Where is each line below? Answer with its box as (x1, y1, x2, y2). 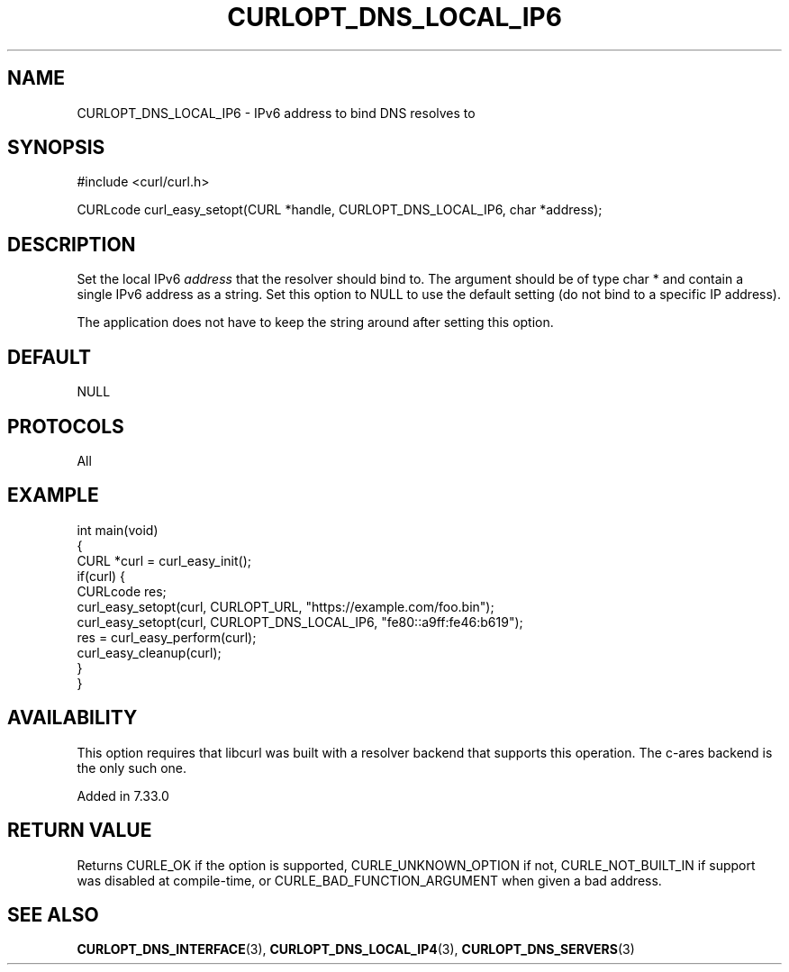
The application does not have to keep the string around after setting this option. (77, 314, 554, 331)
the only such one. (77, 759, 187, 776)
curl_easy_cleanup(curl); (77, 644, 222, 660)
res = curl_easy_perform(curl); (77, 629, 257, 645)
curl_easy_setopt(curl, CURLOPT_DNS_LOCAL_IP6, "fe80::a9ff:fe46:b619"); (77, 613, 523, 630)
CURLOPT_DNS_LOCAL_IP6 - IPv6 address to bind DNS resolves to (77, 104, 476, 121)
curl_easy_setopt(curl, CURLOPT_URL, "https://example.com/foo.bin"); (77, 598, 494, 614)
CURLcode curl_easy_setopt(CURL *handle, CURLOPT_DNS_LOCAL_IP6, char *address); (77, 202, 603, 218)
